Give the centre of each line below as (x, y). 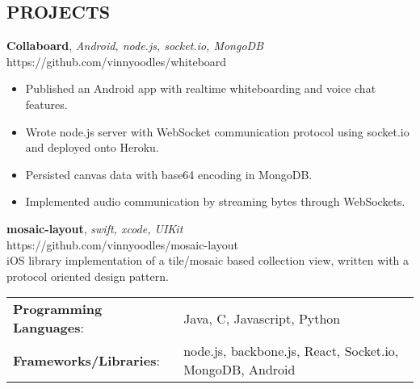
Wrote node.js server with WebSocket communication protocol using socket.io (217, 131)
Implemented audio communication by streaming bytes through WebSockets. (215, 201)
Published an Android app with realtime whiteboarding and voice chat (201, 88)
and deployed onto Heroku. (92, 147)
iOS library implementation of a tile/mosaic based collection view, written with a (208, 260)
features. (46, 104)
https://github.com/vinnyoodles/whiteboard (117, 61)
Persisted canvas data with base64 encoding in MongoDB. (169, 174)
